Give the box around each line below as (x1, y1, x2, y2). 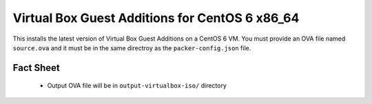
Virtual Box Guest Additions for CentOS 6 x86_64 (12, 10, 300, 25)
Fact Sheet (12, 62, 60, 74)
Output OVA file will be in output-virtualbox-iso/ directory (47, 81, 227, 90)
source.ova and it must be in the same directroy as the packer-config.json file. (12, 43, 251, 52)
